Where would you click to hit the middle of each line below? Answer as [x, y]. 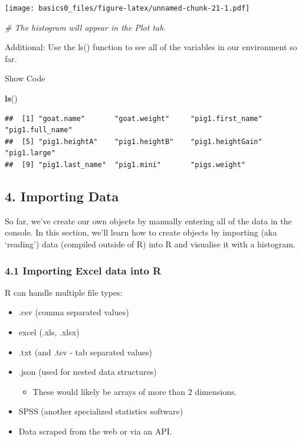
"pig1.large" [30, 153]
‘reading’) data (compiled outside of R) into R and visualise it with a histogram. [150, 244]
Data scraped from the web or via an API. [95, 431]
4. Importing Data [62, 196]
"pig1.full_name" [39, 130]
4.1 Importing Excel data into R [83, 270]
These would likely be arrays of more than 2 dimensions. [135, 391]
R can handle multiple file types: [64, 292]
